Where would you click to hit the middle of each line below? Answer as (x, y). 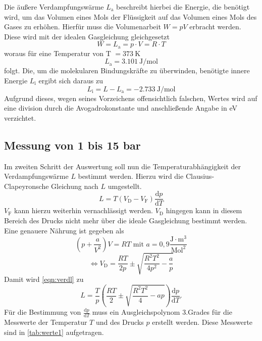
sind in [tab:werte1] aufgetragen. (54, 332)
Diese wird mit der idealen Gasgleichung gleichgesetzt (87, 36)
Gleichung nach (75, 186)
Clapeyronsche (27, 186)
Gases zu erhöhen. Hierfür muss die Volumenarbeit (83, 27)
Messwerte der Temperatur (46, 322)
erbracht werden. (215, 27)
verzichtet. (20, 117)
